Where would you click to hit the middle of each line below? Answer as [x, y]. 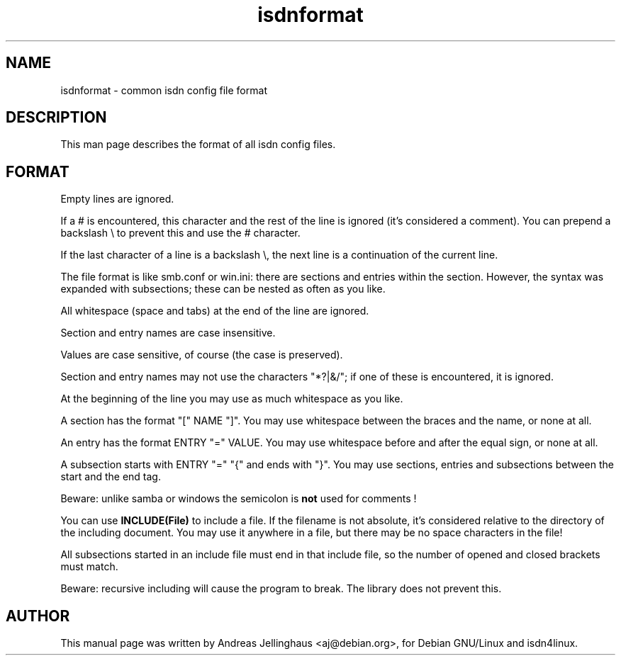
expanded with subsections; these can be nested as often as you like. [223, 289]
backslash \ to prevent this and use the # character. [180, 233]
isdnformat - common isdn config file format [164, 90]
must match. [89, 567]
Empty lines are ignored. [117, 199]
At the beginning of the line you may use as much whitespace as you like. [232, 399]
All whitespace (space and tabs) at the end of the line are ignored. [215, 311]
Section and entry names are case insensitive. [168, 333]
